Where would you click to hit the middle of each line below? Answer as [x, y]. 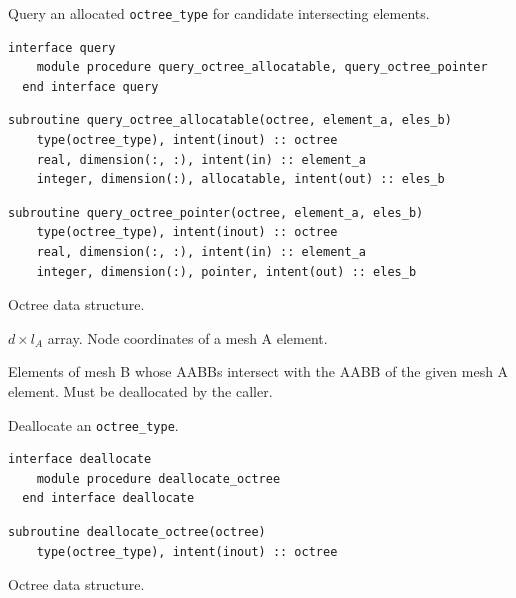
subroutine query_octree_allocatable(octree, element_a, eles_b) [230, 120]
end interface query [90, 86]
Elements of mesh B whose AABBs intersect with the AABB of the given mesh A [258, 371]
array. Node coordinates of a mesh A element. [187, 337]
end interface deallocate [108, 498]
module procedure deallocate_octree [158, 478]
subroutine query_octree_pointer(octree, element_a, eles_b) [216, 212]
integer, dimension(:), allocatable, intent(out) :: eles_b [240, 179]
